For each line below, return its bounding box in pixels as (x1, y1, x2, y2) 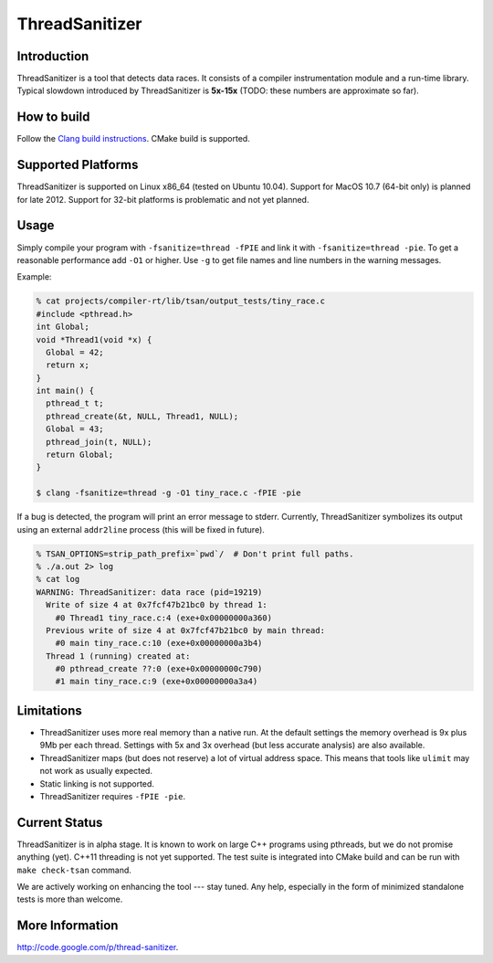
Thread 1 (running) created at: (46, 651, 191, 661)
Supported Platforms (16, 157, 139, 173)
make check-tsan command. (16, 864, 132, 875)
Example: (16, 271, 52, 282)
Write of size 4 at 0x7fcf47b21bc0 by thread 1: (46, 599, 268, 610)
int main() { (36, 386, 95, 397)
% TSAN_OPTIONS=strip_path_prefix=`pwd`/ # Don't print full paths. (36, 548, 354, 559)
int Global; (36, 322, 90, 333)
